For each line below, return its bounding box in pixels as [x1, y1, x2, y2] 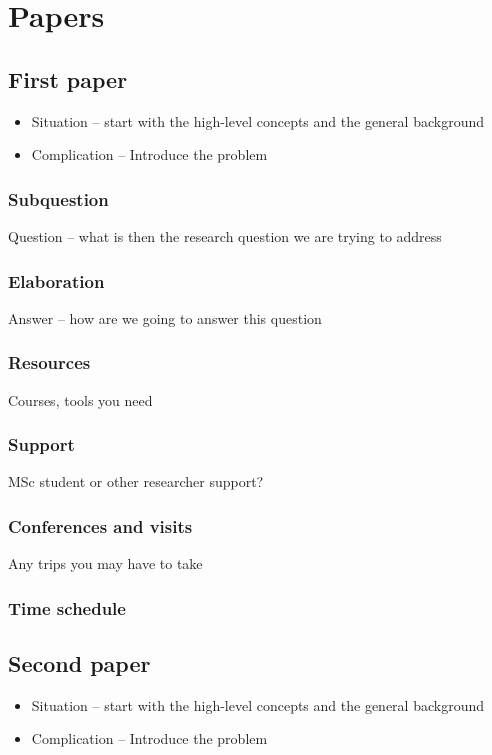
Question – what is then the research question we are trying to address [8, 225, 442, 246]
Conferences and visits [8, 513, 193, 538]
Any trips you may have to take [8, 553, 203, 574]
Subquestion [8, 186, 109, 211]
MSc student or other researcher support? [8, 471, 264, 492]
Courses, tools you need [8, 389, 153, 410]
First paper [8, 63, 128, 94]
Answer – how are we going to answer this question [8, 307, 322, 328]
